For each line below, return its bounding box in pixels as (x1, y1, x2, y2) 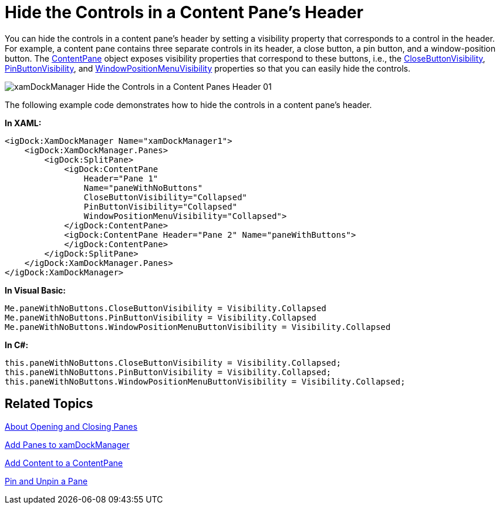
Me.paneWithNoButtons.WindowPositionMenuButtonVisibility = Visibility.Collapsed (5, 322, 391, 332)
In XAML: (5, 117, 42, 128)
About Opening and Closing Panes (5, 421, 138, 432)
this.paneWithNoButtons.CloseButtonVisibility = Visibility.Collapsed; (5, 358, 342, 368)
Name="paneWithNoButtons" (83, 183, 203, 193)
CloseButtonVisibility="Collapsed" (83, 192, 248, 202)
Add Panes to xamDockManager (5, 439, 130, 450)
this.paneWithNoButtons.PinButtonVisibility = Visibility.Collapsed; (5, 367, 332, 377)
